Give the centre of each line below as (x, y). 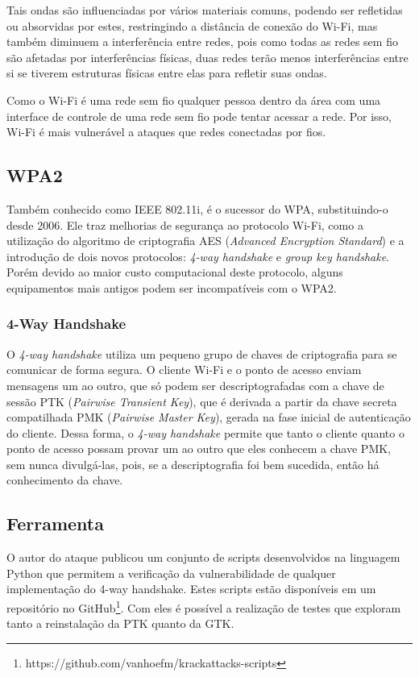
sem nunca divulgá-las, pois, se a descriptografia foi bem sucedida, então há (193, 464)
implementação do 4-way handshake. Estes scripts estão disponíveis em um (191, 589)
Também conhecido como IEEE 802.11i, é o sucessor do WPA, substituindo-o (197, 208)
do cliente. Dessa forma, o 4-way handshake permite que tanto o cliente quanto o (205, 432)
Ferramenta (55, 523)
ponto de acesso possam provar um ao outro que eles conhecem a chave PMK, (199, 449)
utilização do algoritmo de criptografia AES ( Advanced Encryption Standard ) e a (205, 241)
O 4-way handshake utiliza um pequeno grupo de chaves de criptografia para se (202, 353)
